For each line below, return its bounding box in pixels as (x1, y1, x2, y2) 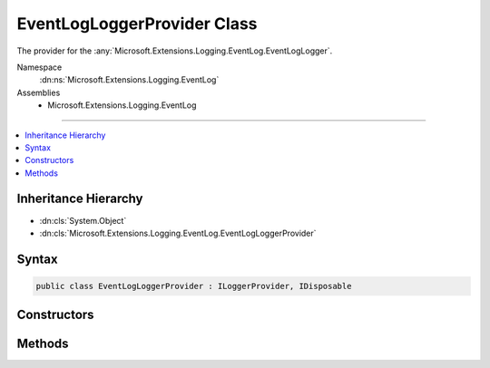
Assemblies (16, 87, 61, 98)
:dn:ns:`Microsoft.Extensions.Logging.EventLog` (39, 74, 220, 85)
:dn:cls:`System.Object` (39, 215, 127, 226)
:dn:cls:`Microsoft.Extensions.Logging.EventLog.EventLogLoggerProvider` (39, 228, 317, 238)
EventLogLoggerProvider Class (16, 14, 258, 34)
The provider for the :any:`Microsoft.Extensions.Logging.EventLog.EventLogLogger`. (16, 45, 333, 56)
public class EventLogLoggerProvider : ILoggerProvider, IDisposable (35, 281, 352, 291)
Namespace (16, 62, 63, 73)
